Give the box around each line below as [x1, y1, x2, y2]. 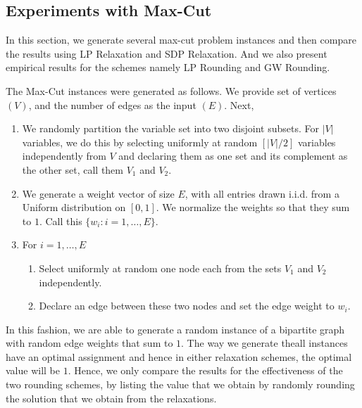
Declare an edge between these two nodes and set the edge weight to [39, 298, 335, 313]
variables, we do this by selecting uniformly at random [22, 134, 258, 149]
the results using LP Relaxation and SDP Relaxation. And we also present [6, 46, 327, 60]
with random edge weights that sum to [6, 336, 173, 350]
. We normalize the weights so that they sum [156, 200, 350, 215]
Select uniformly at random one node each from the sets [39, 260, 282, 275]
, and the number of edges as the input [28, 97, 196, 112]
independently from [22, 148, 106, 163]
